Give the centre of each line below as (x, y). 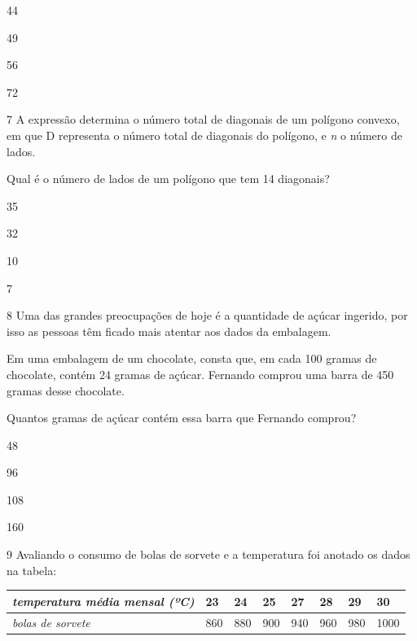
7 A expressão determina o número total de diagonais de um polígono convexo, (203, 119)
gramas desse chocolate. (66, 390)
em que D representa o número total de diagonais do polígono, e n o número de (204, 135)
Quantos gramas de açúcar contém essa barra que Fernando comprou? (182, 418)
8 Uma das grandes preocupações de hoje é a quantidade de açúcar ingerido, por (207, 315)
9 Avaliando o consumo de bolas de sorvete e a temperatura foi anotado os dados (208, 554)
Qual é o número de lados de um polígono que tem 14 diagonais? (168, 179)
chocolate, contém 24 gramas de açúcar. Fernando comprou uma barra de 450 (200, 374)
